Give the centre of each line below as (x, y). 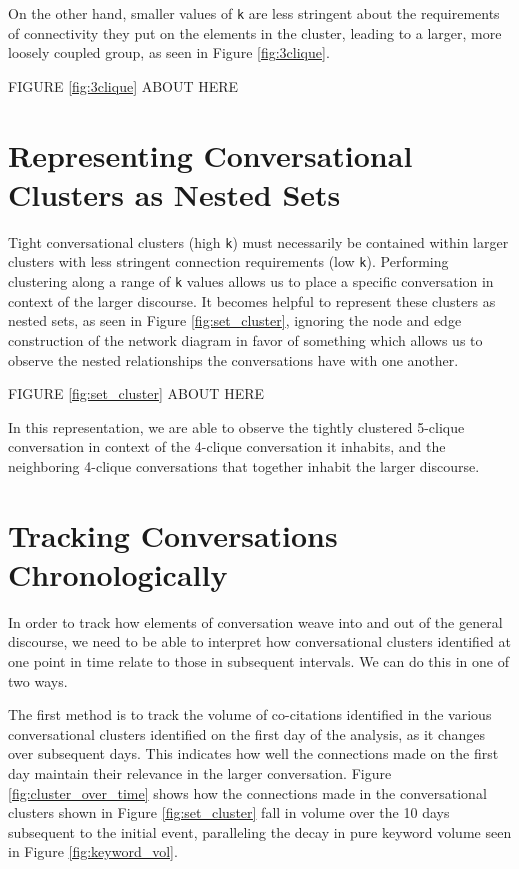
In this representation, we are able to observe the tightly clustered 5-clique (236, 426)
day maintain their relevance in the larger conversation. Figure (200, 772)
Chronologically (118, 573)
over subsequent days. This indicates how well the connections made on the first (253, 753)
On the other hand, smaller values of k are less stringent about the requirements (254, 13)
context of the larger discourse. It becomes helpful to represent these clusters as (252, 300)
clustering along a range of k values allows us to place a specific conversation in (251, 281)
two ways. (38, 680)
